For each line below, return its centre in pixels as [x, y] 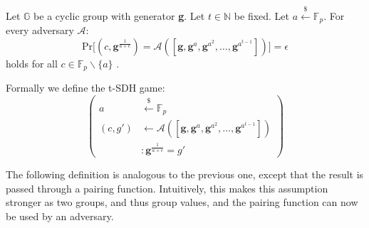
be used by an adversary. [60, 216]
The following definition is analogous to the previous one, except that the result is [185, 174]
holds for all [32, 63]
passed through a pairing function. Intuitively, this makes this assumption [167, 188]
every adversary [40, 30]
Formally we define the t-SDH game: [85, 88]
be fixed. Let [262, 15]
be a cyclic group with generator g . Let [119, 15]
